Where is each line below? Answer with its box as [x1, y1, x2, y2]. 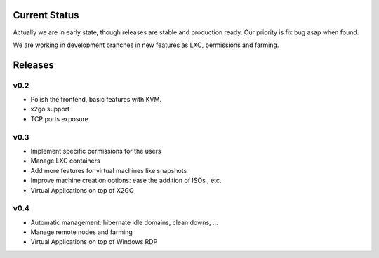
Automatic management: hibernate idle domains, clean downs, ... [30, 218, 218, 226]
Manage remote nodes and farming [30, 228, 133, 236]
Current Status [13, 9, 79, 21]
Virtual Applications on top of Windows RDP [30, 238, 158, 246]
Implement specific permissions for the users [30, 147, 161, 155]
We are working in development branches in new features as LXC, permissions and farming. [13, 41, 279, 49]
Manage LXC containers [30, 156, 101, 165]
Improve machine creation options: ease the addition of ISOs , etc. [30, 176, 222, 185]
